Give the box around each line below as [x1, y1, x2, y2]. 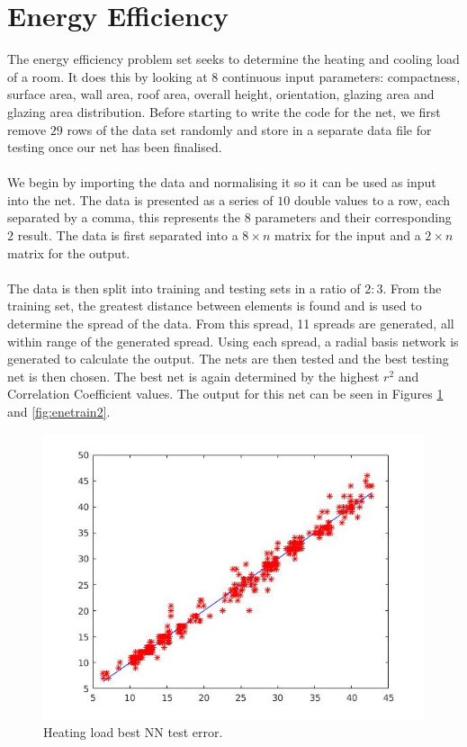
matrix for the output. [7, 243, 130, 262]
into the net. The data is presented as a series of [7, 190, 274, 209]
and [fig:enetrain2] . [7, 402, 111, 420]
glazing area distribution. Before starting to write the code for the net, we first [7, 102, 441, 121]
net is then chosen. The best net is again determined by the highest [7, 366, 380, 385]
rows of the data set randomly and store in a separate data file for [67, 120, 432, 139]
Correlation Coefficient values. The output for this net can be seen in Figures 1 [7, 384, 444, 403]
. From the [382, 278, 442, 297]
